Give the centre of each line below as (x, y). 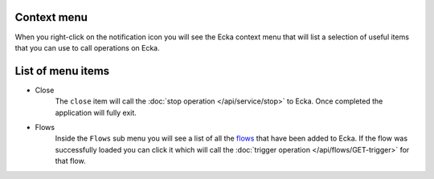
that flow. (70, 161)
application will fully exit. (96, 112)
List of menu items (62, 71)
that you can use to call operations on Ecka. (87, 47)
